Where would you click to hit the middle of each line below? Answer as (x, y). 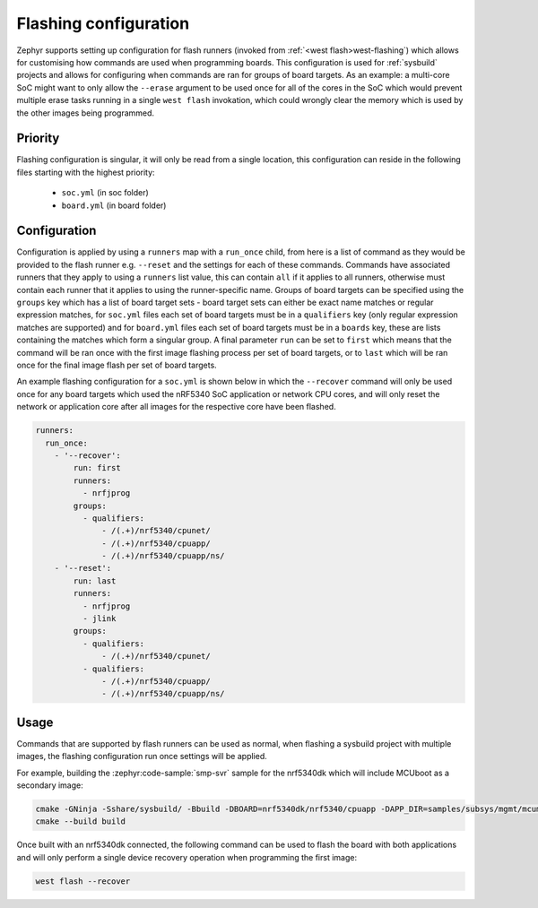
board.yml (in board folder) (114, 205)
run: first (97, 468)
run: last (95, 581)
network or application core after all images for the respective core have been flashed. (176, 407)
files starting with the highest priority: (86, 172)
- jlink (99, 619)
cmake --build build (80, 822)
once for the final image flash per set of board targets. (117, 365)
